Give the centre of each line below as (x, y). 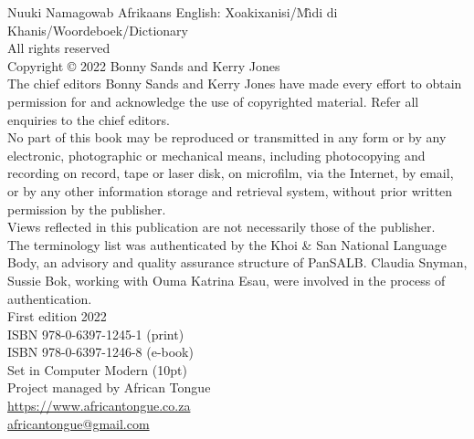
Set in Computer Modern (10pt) (97, 369)
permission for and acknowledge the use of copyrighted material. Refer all (213, 101)
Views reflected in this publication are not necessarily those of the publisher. (221, 227)
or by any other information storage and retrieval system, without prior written (230, 190)
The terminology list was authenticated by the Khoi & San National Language (227, 244)
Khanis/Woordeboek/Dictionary (98, 30)
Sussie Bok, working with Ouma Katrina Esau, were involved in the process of (226, 280)
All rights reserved (59, 48)
